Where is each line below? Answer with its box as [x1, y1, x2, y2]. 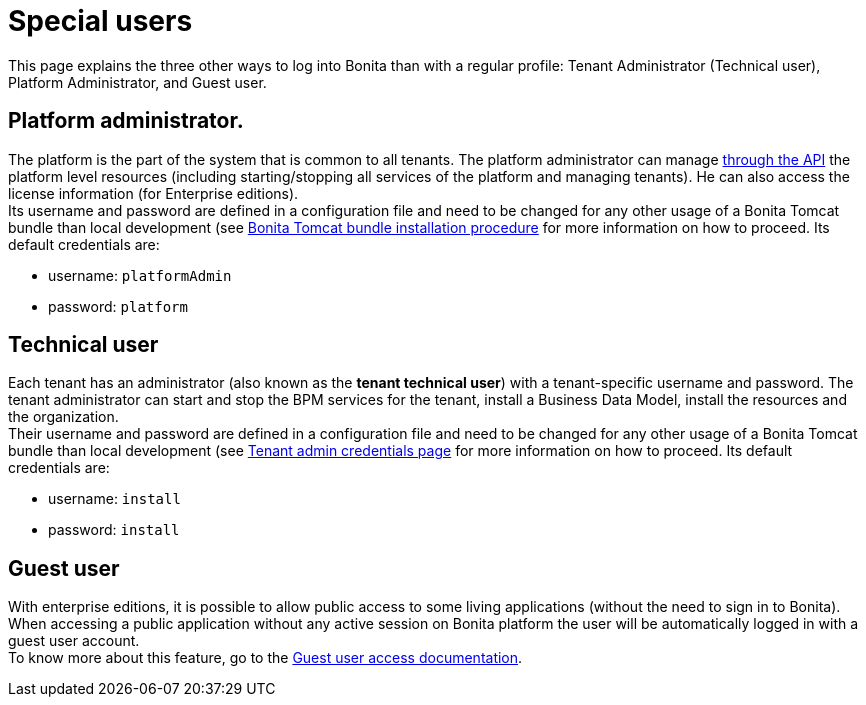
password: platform [48, 297, 188, 315]
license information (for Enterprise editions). [8, 184, 299, 202]
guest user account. [8, 632, 140, 650]
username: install [48, 490, 181, 508]
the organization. [8, 408, 119, 426]
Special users [8, 4, 193, 38]
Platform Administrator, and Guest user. [8, 73, 267, 91]
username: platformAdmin [48, 266, 232, 284]
